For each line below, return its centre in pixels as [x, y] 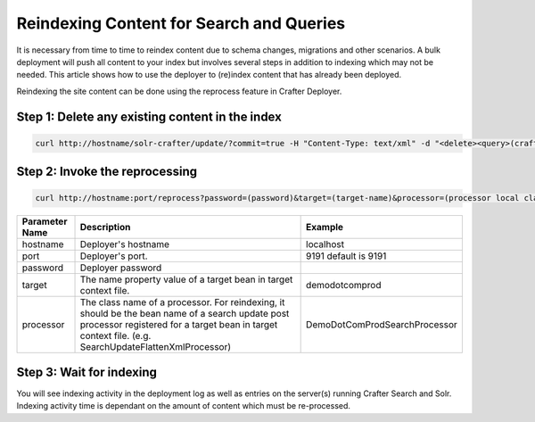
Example [325, 228]
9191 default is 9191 [346, 256]
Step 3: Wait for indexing [87, 372]
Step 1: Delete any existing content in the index [149, 116]
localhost [325, 244]
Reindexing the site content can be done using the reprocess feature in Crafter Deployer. [179, 91]
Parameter [45, 221]
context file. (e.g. [115, 336]
